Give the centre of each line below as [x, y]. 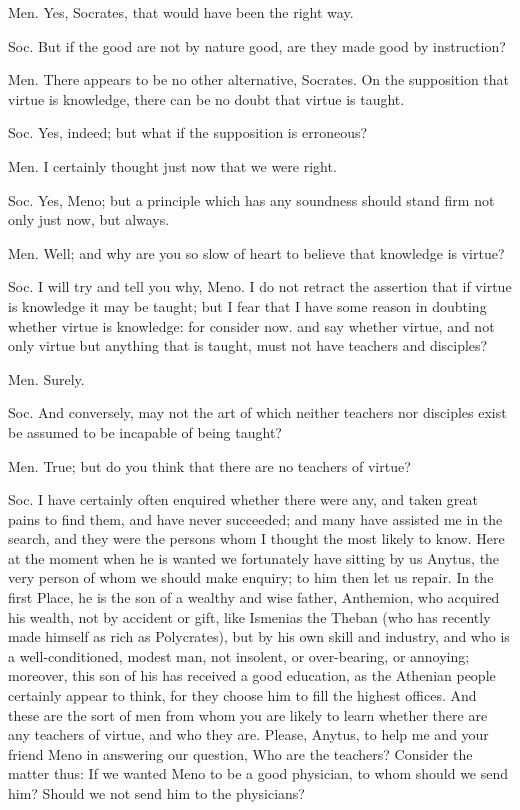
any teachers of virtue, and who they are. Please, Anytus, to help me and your [248, 734]
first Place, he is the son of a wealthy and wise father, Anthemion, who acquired [254, 597]
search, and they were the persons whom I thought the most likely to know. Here [256, 538]
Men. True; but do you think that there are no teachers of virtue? [209, 465]
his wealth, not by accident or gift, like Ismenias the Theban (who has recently [249, 616]
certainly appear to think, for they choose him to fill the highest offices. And [242, 695]
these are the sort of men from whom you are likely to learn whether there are [248, 714]
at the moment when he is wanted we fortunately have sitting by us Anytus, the [254, 557]
